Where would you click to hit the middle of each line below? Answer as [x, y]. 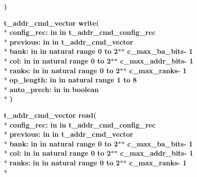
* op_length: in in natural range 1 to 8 [70, 80]
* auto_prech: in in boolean [51, 89]
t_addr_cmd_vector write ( [52, 23]
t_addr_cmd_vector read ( [50, 115]
